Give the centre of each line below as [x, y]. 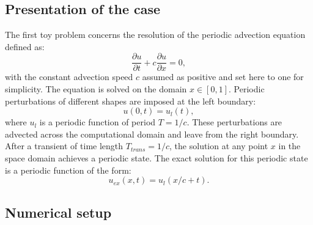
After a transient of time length [64, 146]
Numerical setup [58, 212]
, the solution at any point [219, 146]
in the [289, 146]
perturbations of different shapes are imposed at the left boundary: [131, 101]
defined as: [25, 46]
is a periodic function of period [98, 122]
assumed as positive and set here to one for [223, 77]
